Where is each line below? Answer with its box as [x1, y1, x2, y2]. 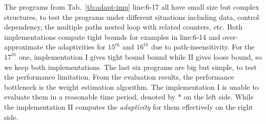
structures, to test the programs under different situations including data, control [4, 11, 259, 22]
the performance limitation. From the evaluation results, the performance [4, 71, 234, 82]
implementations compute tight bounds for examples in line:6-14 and [4, 31, 220, 42]
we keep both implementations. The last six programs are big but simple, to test [4, 61, 257, 72]
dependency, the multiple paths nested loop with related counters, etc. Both [4, 21, 243, 32]
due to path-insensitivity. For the [151, 41, 255, 52]
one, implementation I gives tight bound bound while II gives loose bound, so [18, 51, 262, 62]
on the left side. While [183, 91, 254, 102]
